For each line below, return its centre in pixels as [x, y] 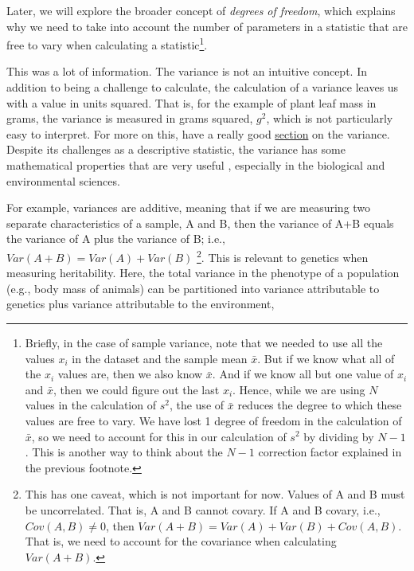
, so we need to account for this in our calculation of [159, 436]
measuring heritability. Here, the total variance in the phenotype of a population [203, 273]
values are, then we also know [130, 374]
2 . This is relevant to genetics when [282, 256]
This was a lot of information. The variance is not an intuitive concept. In [187, 71]
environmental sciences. [63, 180]
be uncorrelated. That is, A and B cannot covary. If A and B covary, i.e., [203, 509]
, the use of [197, 405]
